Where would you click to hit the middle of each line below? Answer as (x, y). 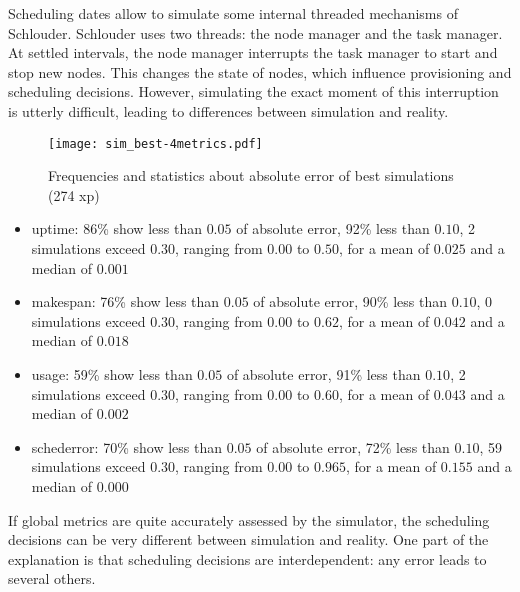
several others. (52, 578)
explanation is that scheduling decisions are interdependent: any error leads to (247, 558)
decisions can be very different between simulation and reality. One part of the (248, 539)
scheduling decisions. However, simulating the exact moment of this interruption (253, 91)
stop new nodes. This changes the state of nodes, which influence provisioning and (260, 71)
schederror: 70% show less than (126, 446)
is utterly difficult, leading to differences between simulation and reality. (228, 110)
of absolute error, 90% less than (350, 301)
